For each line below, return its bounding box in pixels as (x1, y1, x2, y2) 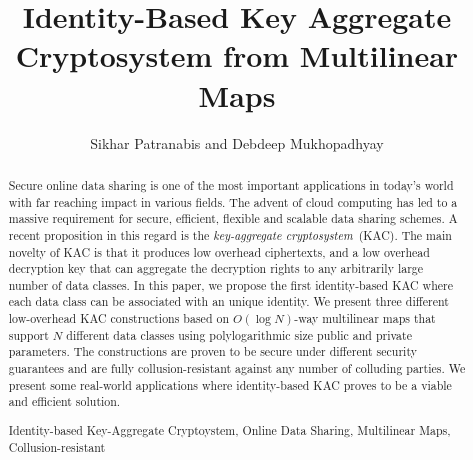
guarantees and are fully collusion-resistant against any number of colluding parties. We (8, 360, 466, 377)
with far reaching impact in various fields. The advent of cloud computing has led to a (8, 193, 458, 210)
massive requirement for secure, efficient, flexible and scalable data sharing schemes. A (8, 210, 458, 227)
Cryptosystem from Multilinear (15, 35, 459, 76)
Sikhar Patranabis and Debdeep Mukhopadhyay (90, 132, 384, 153)
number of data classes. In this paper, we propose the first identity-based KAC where (8, 276, 453, 293)
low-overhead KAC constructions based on (8, 310, 230, 327)
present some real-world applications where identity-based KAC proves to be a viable (8, 376, 452, 393)
